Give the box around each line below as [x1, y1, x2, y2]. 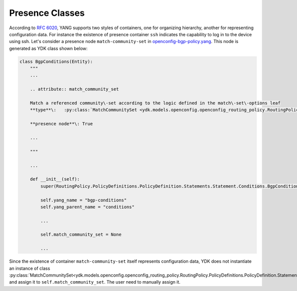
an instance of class [9, 265, 50, 271]
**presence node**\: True [30, 121, 93, 127]
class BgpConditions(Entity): [19, 58, 93, 64]
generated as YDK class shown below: [9, 45, 88, 51]
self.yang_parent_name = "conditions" [40, 204, 135, 210]
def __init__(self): [30, 176, 80, 182]
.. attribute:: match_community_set [30, 87, 119, 92]
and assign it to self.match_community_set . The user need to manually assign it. [9, 279, 181, 285]
